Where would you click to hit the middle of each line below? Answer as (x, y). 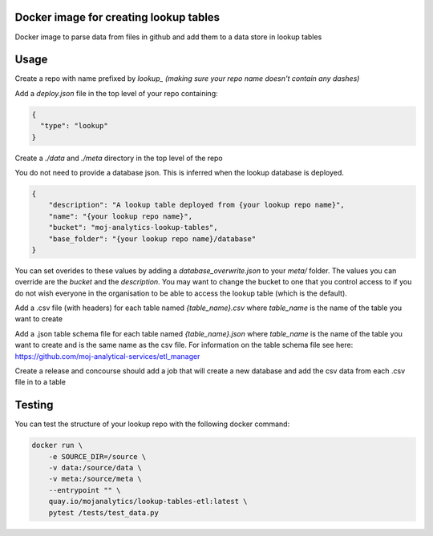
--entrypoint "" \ (85, 490)
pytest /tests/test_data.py (104, 512)
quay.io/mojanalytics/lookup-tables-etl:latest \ (148, 502)
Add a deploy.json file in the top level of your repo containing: (116, 93)
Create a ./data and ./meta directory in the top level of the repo (119, 158)
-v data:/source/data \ (95, 468)
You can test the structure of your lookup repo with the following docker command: (152, 424)
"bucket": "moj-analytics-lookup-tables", (133, 228)
